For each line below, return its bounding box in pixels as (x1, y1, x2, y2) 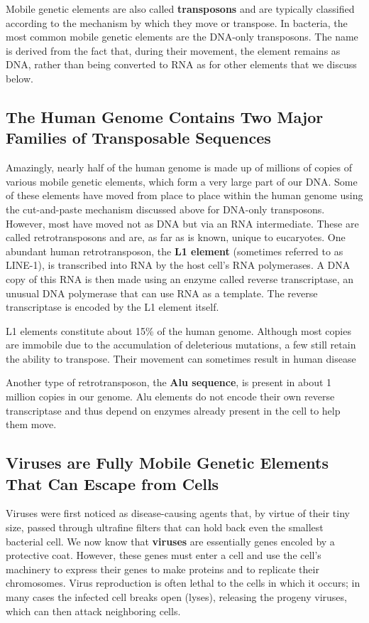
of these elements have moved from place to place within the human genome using (6, 188, 363, 203)
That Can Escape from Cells (6, 472, 219, 494)
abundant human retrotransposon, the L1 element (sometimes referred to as (6, 243, 343, 258)
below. (6, 70, 33, 85)
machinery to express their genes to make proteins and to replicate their (6, 561, 319, 576)
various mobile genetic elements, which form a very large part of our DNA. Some (6, 174, 358, 188)
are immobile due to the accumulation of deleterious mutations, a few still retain (6, 337, 356, 352)
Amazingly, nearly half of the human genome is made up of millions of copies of (6, 160, 352, 175)
